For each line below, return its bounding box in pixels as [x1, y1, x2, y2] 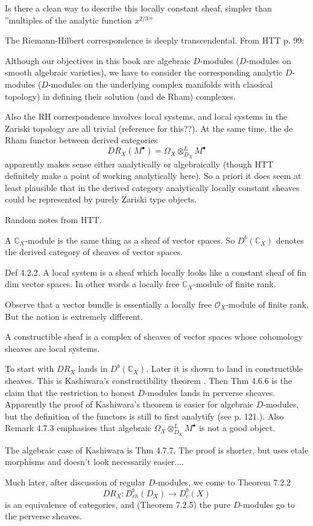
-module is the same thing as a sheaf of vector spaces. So [25, 233, 235, 246]
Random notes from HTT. [5, 213, 102, 226]
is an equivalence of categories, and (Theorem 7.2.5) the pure [5, 498, 230, 510]
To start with [5, 362, 54, 375]
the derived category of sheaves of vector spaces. [5, 245, 183, 258]
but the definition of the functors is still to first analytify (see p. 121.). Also [5, 409, 284, 422]
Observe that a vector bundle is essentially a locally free [5, 297, 212, 310]
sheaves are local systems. [5, 342, 100, 354]
